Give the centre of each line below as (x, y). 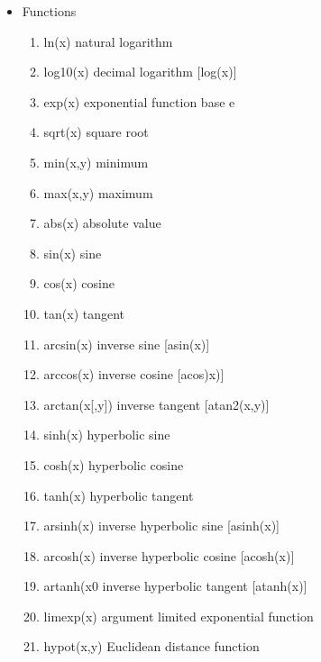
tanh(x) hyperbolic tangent (119, 495)
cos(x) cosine (79, 283)
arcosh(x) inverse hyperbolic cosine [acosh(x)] (169, 555)
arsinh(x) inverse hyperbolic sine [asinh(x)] (162, 526)
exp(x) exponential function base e (139, 101)
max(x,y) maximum (98, 192)
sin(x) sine (73, 253)
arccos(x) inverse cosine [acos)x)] (134, 374)
